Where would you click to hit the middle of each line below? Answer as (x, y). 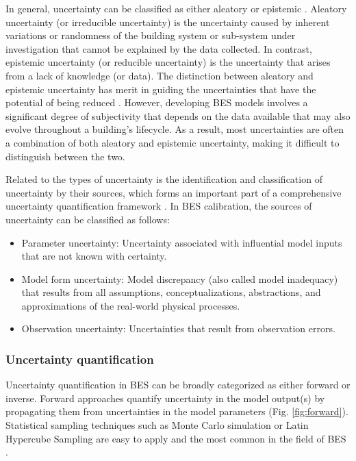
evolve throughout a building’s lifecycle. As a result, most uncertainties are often (175, 129)
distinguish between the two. (65, 156)
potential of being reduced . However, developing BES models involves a (157, 102)
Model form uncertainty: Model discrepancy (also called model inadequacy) (180, 278)
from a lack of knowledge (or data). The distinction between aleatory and (160, 75)
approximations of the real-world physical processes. (131, 305)
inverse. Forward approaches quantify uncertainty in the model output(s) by (165, 398)
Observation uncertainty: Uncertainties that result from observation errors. (178, 328)
